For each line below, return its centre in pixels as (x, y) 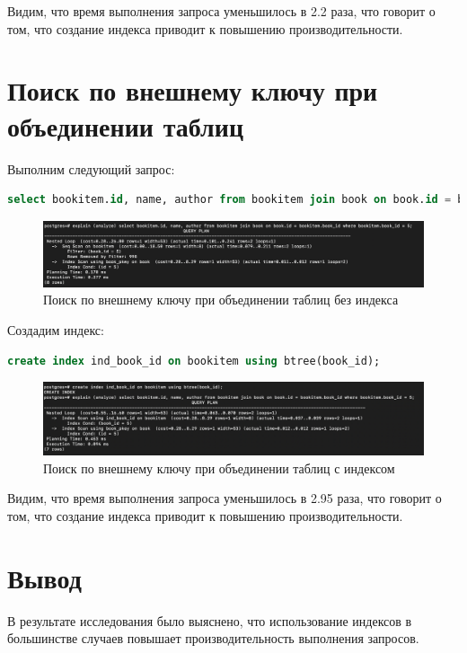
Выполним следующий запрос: (91, 168)
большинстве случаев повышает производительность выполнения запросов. (213, 638)
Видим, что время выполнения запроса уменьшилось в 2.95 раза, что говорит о (225, 498)
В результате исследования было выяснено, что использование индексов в (210, 620)
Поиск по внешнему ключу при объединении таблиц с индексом (219, 468)
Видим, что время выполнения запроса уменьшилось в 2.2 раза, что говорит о (221, 11)
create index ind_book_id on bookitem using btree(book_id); (194, 361)
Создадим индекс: (56, 329)
